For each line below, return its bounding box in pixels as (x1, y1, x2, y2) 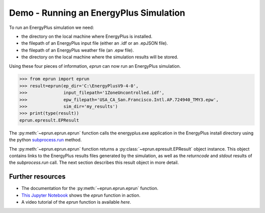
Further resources (9, 172, 66, 181)
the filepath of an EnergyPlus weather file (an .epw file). (21, 47, 134, 53)
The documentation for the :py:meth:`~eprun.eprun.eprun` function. (21, 186, 159, 191)
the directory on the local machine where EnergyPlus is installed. (21, 33, 153, 39)
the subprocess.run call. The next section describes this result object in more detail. (9, 160, 179, 165)
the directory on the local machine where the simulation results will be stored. (21, 54, 179, 60)
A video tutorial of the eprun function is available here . (21, 199, 132, 205)
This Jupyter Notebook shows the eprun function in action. (21, 192, 141, 198)
